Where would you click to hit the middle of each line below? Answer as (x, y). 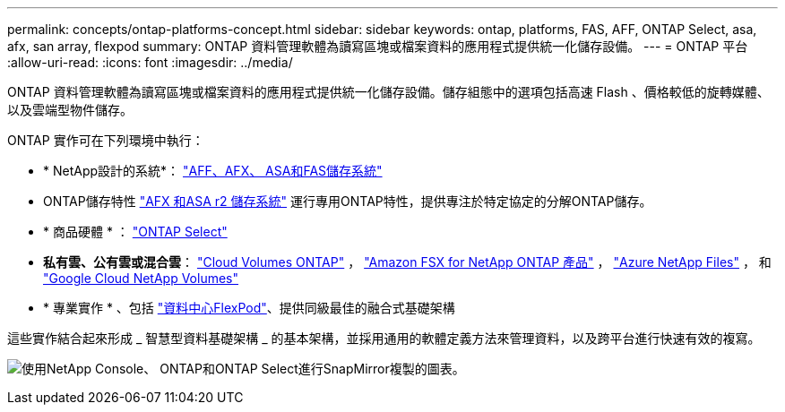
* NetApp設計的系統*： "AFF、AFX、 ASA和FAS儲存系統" (213, 171)
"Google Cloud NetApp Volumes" (141, 278)
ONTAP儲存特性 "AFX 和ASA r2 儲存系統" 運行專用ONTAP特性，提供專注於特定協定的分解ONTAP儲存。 (348, 201)
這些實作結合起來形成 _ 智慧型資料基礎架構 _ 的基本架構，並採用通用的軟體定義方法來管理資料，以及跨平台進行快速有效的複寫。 (384, 338)
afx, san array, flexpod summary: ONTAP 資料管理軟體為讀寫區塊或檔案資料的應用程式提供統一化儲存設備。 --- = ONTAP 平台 (378, 46)
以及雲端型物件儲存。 (70, 110)
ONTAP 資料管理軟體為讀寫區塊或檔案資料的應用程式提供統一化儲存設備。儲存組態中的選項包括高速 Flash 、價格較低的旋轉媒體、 (388, 92)
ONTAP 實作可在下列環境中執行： (106, 140)
